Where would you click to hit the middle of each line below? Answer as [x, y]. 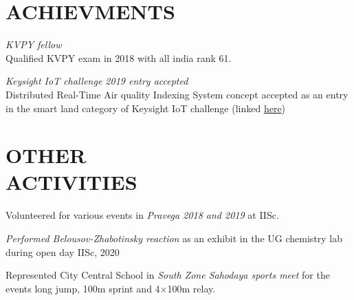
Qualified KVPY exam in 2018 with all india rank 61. [119, 57]
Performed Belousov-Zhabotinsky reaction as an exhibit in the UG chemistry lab [174, 238]
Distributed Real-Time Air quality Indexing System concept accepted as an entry [177, 94]
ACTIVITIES [71, 182]
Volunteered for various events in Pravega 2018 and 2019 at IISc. [142, 215]
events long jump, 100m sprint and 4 [83, 288]
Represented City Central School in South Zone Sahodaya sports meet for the [168, 275]
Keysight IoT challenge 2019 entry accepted [97, 81]
